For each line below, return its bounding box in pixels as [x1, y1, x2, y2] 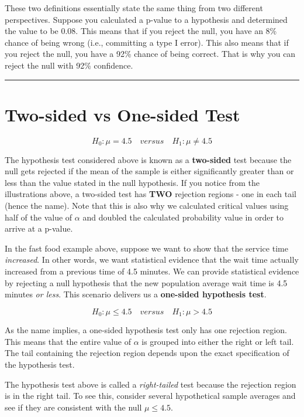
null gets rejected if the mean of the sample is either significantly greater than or [5, 165, 294, 177]
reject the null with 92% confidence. [5, 59, 133, 71]
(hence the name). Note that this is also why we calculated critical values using [5, 199, 289, 212]
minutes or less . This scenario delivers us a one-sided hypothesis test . [5, 288, 267, 300]
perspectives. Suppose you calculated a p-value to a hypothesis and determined [5, 13, 288, 25]
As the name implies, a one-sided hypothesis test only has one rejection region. [5, 324, 287, 336]
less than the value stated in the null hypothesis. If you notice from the [5, 176, 260, 188]
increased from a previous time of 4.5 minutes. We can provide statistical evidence [5, 265, 299, 277]
